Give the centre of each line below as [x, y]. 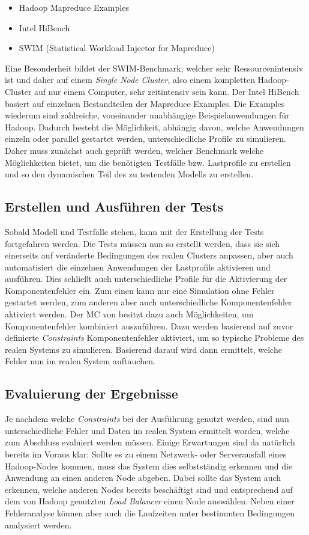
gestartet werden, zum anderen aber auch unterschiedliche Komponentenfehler [148, 302]
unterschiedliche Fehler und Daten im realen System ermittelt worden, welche [147, 430]
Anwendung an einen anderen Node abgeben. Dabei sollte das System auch [143, 478]
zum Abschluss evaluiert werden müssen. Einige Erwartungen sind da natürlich [150, 442]
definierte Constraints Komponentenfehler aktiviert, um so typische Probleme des [154, 338]
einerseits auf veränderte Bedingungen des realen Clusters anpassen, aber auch [149, 255]
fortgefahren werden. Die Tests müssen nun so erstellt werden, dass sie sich [142, 243]
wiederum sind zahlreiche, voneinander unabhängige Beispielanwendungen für [147, 115]
